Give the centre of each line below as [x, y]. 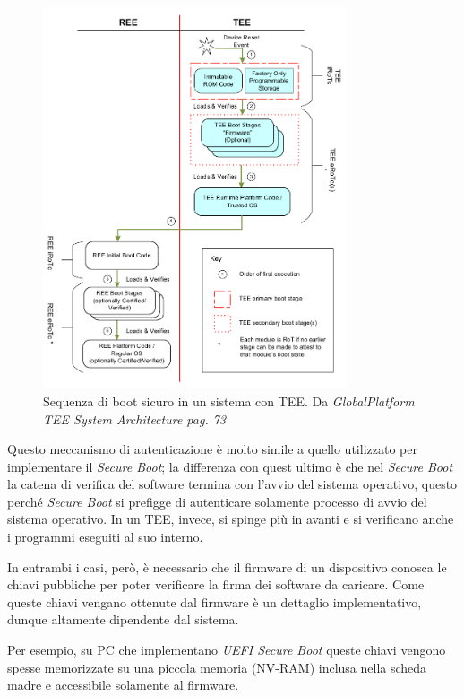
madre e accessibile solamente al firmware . [123, 685]
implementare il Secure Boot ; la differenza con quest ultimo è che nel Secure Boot [230, 466]
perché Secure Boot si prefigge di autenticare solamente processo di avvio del [217, 501]
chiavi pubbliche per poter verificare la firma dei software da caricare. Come [216, 584]
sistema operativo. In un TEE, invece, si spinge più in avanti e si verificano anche [231, 519]
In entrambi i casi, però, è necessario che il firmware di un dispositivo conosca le [227, 566]
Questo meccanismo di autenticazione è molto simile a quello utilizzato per [212, 449]
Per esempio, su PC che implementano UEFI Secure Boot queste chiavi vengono [227, 650]
